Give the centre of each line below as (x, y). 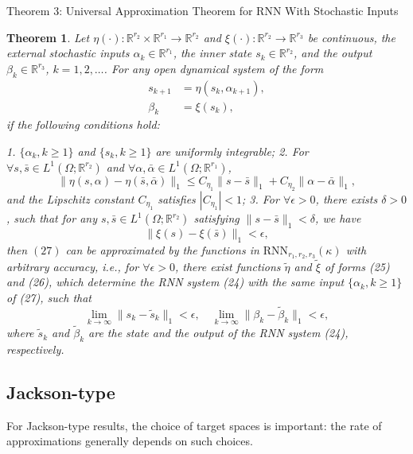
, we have (338, 218)
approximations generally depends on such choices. (130, 441)
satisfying (216, 218)
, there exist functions (228, 266)
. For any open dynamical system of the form (214, 68)
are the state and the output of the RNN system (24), (218, 333)
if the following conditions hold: (83, 124)
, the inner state (212, 53)
